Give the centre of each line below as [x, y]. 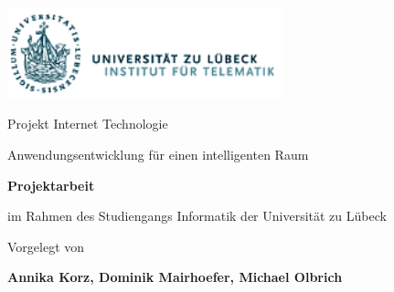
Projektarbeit [51, 185]
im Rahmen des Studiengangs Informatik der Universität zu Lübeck [197, 216]
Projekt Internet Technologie [88, 124]
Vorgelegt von [46, 246]
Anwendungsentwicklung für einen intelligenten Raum [158, 155]
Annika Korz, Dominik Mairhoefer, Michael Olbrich [175, 277]
